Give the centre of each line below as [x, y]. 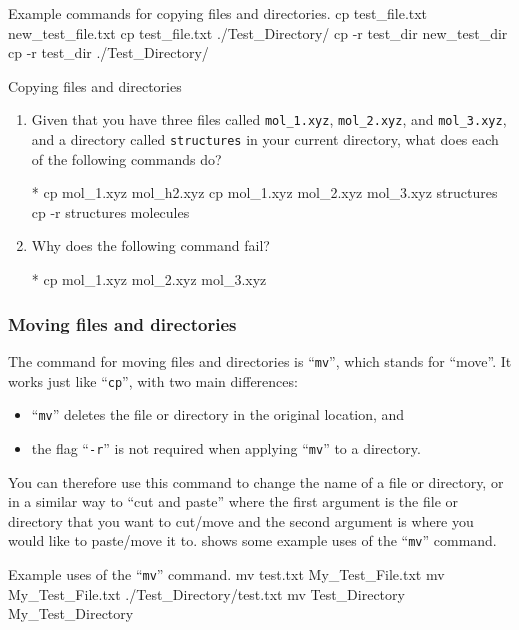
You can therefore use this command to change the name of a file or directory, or [256, 481]
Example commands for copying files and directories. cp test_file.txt [218, 13]
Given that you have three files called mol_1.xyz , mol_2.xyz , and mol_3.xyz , [269, 119]
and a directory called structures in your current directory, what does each [265, 139]
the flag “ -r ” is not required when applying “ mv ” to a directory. [226, 447]
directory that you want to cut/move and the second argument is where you [241, 520]
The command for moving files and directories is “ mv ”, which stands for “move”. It [260, 360]
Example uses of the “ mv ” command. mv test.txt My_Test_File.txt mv [226, 573]
